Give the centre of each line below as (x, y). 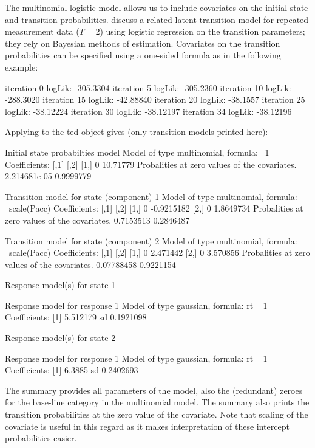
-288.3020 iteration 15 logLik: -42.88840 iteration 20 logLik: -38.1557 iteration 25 (155, 99)
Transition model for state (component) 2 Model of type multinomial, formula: (151, 240)
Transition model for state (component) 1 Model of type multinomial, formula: (151, 196)
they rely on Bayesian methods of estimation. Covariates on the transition (143, 43)
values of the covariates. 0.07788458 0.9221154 (90, 264)
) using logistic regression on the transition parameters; (202, 31)
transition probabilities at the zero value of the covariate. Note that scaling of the (157, 414)
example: (22, 67)
